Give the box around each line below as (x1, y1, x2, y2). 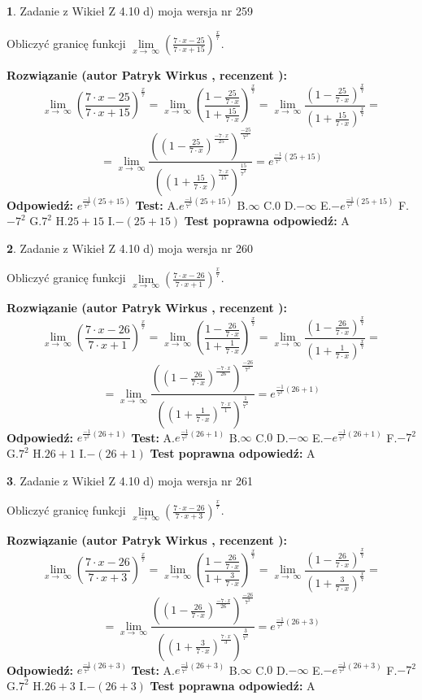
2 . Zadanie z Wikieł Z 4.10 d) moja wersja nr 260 (7, 239, 254, 256)
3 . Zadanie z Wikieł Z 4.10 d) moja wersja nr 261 (7, 472, 254, 489)
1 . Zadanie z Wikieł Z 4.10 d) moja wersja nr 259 (7, 2, 254, 19)
